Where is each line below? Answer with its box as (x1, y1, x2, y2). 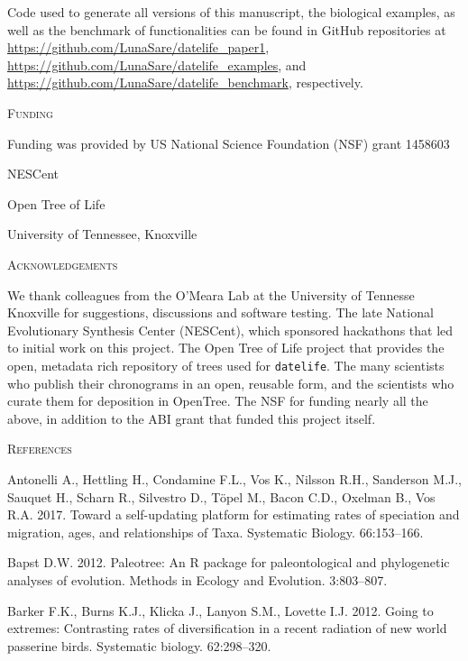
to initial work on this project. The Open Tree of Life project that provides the (7, 338, 445, 357)
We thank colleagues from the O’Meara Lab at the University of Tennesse (7, 285, 415, 304)
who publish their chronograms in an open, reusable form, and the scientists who (7, 373, 454, 392)
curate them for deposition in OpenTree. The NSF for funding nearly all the (7, 391, 428, 410)
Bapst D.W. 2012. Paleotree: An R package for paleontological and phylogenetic (7, 553, 450, 572)
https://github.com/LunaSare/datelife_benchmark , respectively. (7, 73, 363, 92)
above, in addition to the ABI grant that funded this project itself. (7, 409, 376, 427)
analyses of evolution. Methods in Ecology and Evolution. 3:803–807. (7, 570, 388, 589)
